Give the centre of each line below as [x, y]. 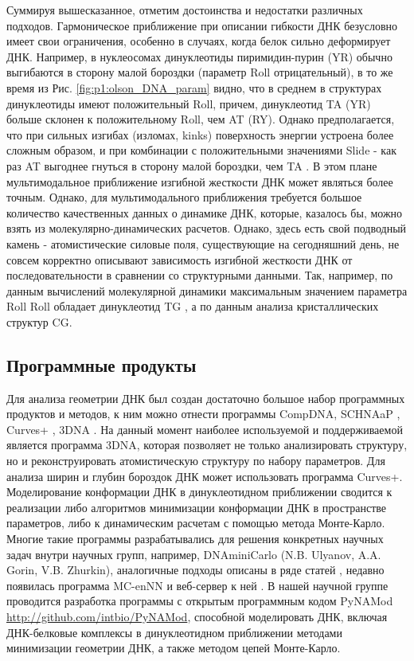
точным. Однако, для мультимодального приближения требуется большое [184, 197]
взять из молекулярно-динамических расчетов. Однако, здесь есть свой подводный [207, 228]
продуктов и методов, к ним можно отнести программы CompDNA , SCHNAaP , [203, 414]
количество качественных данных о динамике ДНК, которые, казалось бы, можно [205, 212]
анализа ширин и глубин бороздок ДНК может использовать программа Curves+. [205, 476]
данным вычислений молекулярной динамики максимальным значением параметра [207, 290]
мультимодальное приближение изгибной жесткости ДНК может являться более [200, 181]
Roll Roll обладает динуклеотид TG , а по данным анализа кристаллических [193, 306]
